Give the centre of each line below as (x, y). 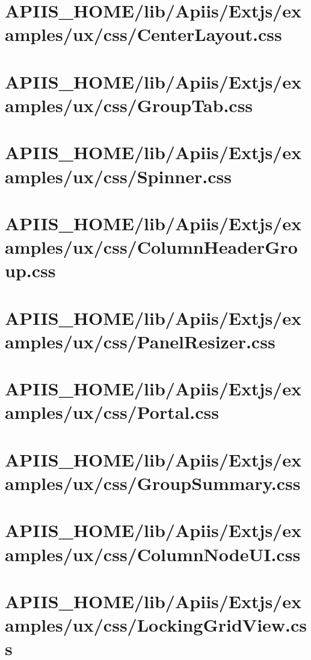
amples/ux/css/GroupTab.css (129, 105)
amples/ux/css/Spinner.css (118, 176)
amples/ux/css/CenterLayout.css (143, 34)
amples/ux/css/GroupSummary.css (153, 482)
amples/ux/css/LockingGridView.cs (156, 625)
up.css (30, 270)
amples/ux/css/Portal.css (112, 412)
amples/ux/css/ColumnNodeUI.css (153, 554)
